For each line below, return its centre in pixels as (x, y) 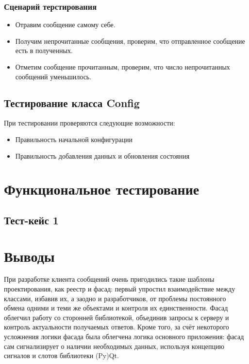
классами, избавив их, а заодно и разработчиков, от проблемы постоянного (115, 298)
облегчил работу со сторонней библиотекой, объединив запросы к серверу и (116, 317)
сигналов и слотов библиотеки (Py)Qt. (61, 355)
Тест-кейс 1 (31, 220)
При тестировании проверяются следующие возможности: (90, 123)
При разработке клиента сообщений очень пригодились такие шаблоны (109, 279)
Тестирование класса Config (72, 102)
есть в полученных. (44, 50)
